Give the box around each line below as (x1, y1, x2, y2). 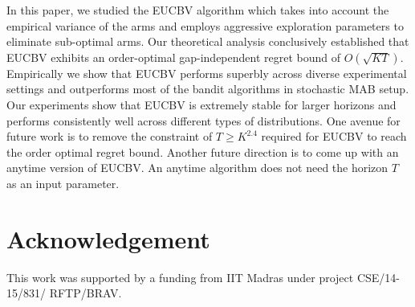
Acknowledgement (6, 222, 210, 255)
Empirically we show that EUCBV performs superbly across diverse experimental (6, 64, 407, 81)
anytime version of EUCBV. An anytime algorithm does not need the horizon (6, 159, 389, 176)
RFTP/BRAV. (49, 284, 122, 301)
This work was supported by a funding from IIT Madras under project (6, 268, 354, 285)
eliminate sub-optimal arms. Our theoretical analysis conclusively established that (6, 33, 409, 50)
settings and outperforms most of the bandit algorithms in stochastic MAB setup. (6, 80, 409, 97)
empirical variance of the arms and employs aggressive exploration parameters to (6, 17, 404, 34)
